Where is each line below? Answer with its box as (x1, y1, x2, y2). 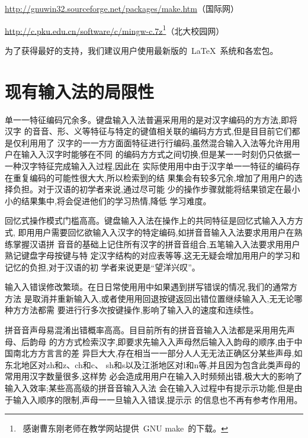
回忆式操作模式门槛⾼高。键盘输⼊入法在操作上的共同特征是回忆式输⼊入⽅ (5, 214, 295, 227)
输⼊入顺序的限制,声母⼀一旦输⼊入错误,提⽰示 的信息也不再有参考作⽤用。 (12, 393, 303, 405)
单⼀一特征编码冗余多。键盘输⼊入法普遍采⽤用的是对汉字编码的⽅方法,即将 (5, 113, 297, 125)
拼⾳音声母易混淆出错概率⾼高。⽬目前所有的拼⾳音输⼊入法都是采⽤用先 (5, 324, 287, 336)
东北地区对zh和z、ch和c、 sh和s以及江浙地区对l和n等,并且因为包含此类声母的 (5, 358, 301, 371)
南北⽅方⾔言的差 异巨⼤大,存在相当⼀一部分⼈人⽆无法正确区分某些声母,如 (12, 347, 303, 359)
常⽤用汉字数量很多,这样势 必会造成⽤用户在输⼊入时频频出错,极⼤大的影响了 (5, 370, 303, 382)
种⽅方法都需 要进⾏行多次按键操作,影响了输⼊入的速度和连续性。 (5, 304, 259, 316)
